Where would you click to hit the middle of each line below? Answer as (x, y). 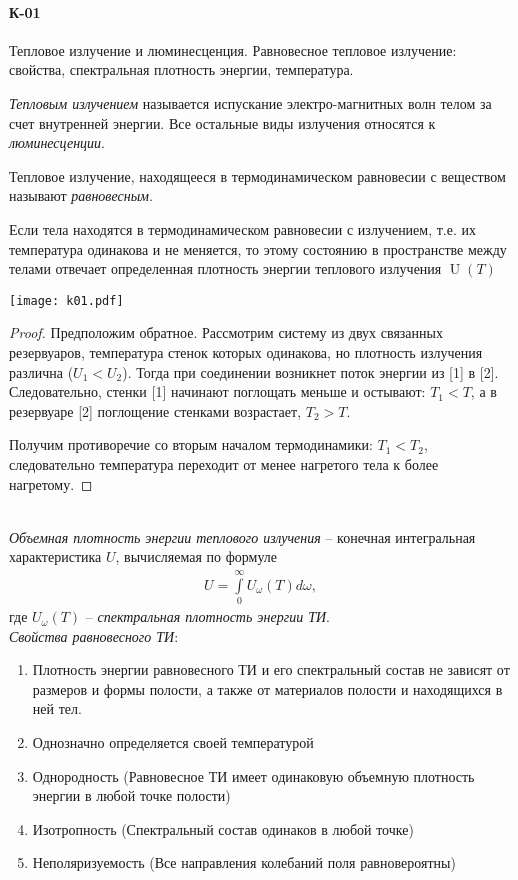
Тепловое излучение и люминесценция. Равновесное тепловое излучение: (233, 49)
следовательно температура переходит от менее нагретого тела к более (224, 463)
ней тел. (57, 708)
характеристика (55, 556)
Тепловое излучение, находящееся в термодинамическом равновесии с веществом (257, 175)
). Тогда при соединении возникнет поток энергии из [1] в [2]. (310, 371)
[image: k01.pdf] (66, 300)
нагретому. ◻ (51, 483)
